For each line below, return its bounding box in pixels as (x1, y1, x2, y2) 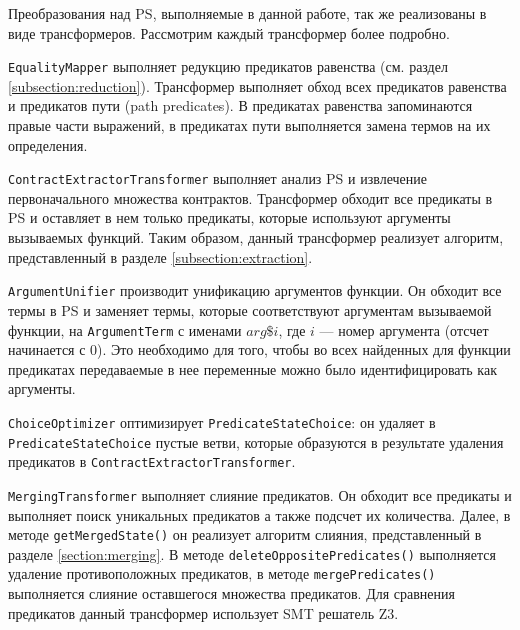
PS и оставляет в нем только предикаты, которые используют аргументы (8, 207, 451, 228)
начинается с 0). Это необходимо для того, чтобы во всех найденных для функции (8, 339, 511, 360)
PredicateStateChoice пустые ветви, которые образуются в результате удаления (8, 431, 504, 452)
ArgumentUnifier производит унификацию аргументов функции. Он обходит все (8, 280, 502, 301)
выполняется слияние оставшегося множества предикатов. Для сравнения (8, 583, 455, 604)
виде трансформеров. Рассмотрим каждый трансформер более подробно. (8, 22, 450, 43)
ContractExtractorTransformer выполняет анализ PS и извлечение (8, 168, 427, 189)
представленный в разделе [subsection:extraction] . (8, 246, 313, 267)
